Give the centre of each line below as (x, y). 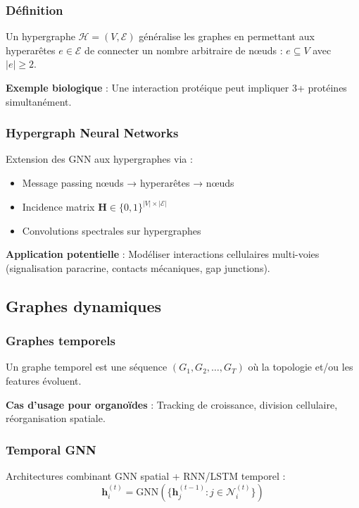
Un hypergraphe (40, 36)
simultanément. (39, 101)
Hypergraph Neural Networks (92, 133)
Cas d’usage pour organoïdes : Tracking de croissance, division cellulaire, (172, 404)
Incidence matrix (58, 207)
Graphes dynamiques (84, 305)
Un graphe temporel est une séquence (87, 367)
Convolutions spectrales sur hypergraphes (112, 230)
